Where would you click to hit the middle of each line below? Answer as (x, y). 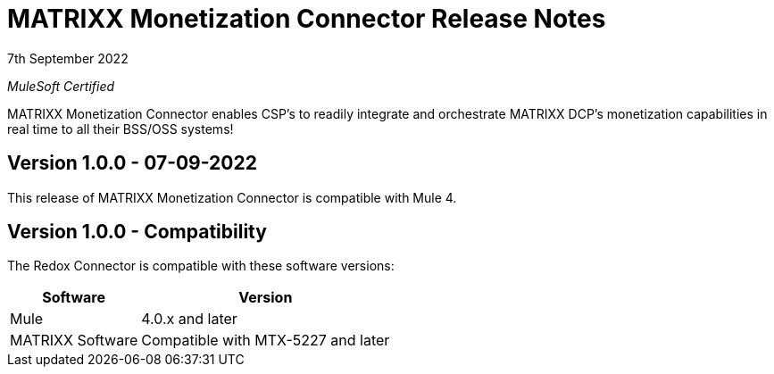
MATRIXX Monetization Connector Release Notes (307, 19)
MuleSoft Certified (61, 86)
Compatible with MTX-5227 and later (266, 341)
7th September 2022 (68, 58)
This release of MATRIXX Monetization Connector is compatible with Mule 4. (232, 197)
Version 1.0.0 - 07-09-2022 (132, 163)
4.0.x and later (189, 319)
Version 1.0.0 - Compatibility (137, 232)
